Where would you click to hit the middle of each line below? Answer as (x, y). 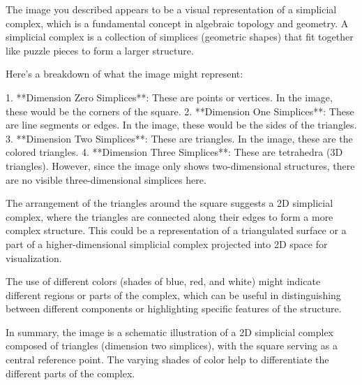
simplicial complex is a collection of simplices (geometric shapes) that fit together (180, 37)
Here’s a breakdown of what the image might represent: (125, 74)
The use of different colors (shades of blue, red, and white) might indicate (163, 281)
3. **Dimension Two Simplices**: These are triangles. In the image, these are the (179, 138)
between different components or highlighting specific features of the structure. (174, 308)
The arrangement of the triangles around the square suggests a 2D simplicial (169, 203)
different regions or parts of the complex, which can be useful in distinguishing (173, 295)
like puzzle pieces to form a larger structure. (100, 50)
